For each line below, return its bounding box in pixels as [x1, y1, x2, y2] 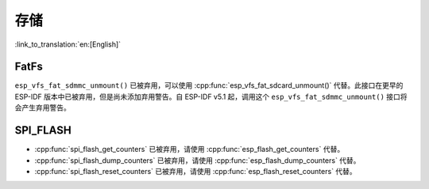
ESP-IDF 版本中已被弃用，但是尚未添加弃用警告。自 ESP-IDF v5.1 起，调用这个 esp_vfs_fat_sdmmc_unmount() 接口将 [14, 92, 408, 101]
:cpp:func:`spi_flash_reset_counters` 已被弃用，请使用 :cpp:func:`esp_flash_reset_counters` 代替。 [34, 166, 357, 176]
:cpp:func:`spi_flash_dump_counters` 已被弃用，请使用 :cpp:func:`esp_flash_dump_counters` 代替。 [34, 155, 361, 165]
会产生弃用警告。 [14, 103, 71, 112]
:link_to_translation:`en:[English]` [14, 40, 122, 49]
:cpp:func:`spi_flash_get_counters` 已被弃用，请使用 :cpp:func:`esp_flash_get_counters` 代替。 [34, 145, 345, 154]
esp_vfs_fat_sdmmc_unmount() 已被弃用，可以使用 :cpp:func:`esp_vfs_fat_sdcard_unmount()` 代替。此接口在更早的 [14, 81, 404, 90]
